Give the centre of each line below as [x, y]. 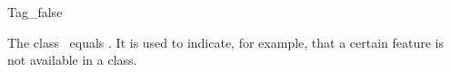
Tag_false [35, 12]
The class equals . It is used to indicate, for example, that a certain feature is [226, 42]
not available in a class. [72, 60]
